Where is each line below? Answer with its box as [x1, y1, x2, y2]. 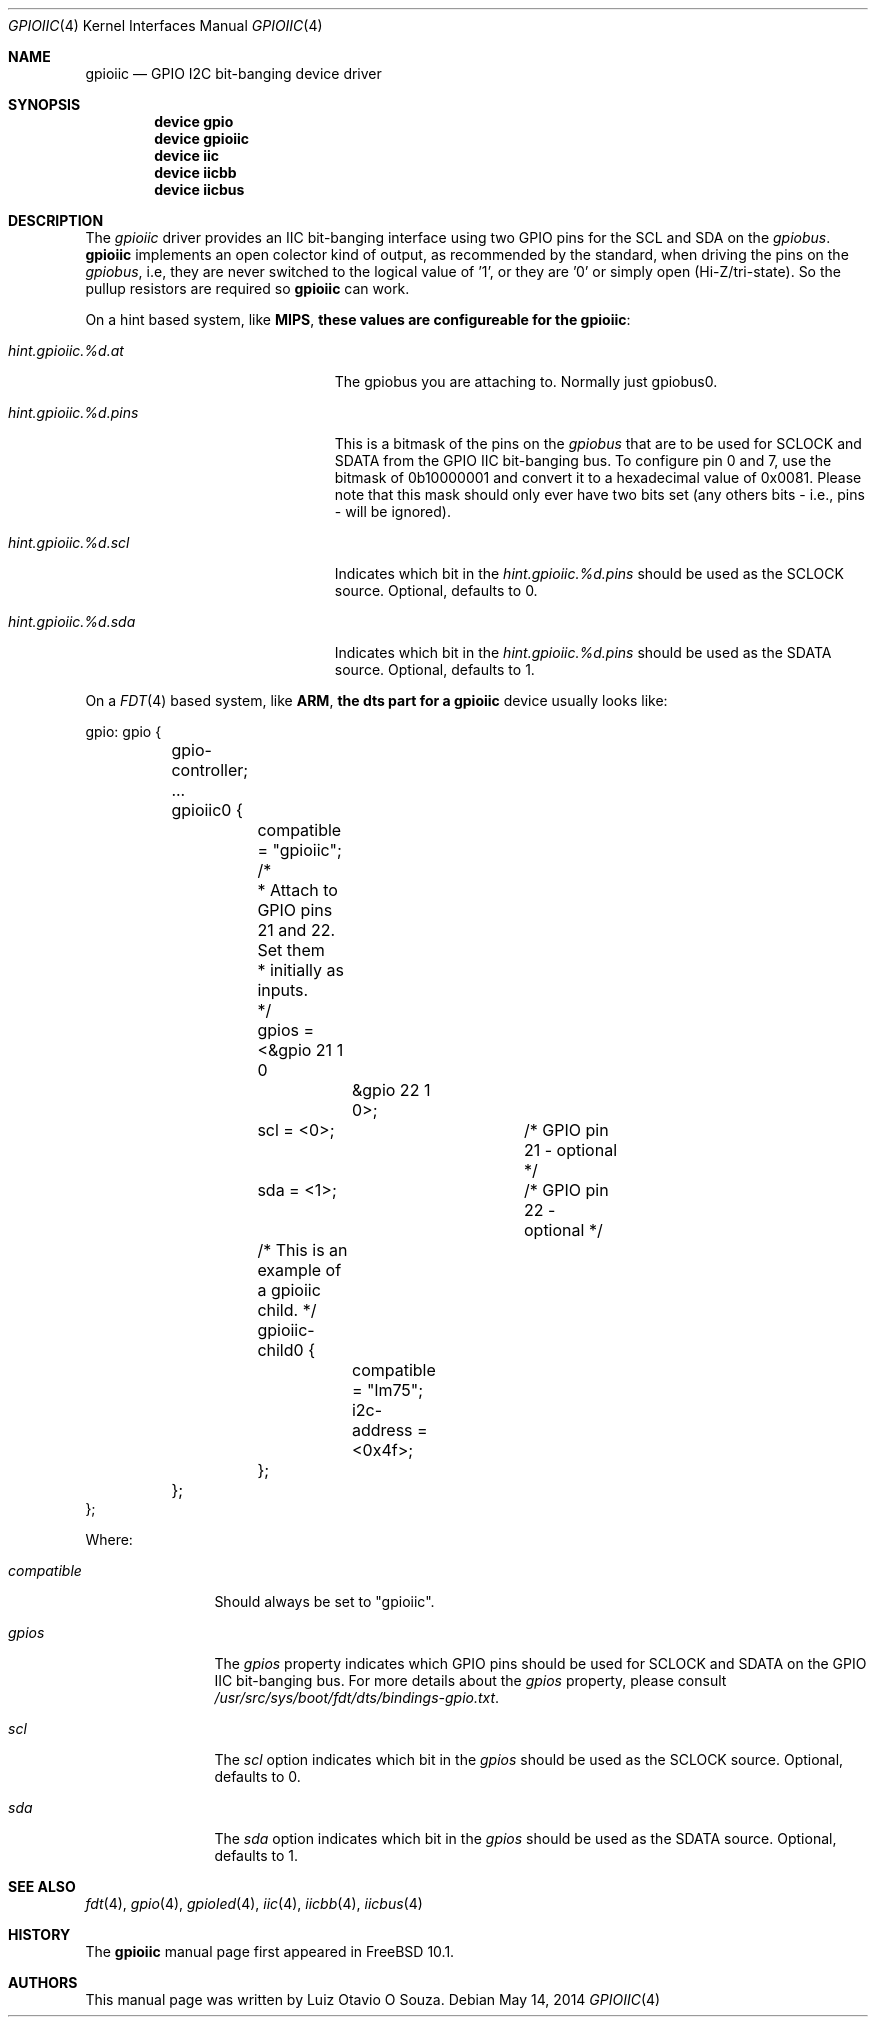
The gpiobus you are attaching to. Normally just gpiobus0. [334, 373, 718, 390]
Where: [85, 1531, 133, 1548]
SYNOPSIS [8, 96, 81, 113]
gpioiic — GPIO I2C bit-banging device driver [85, 65, 382, 82]
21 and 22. [257, 920, 336, 940]
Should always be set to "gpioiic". [214, 1593, 435, 1610]
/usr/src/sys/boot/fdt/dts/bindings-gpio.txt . [214, 1689, 500, 1706]
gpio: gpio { [85, 723, 162, 740]
